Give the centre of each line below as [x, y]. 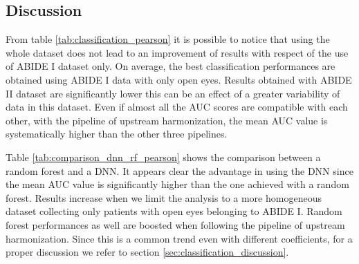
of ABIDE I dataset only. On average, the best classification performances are [171, 66]
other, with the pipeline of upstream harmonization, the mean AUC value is [167, 120]
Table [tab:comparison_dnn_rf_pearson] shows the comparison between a [163, 157]
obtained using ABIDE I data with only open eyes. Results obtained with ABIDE [179, 79]
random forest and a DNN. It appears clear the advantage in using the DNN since [179, 170]
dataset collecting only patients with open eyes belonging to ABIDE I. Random [174, 211]
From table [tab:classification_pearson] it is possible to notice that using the [168, 39]
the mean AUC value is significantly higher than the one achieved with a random [177, 184]
